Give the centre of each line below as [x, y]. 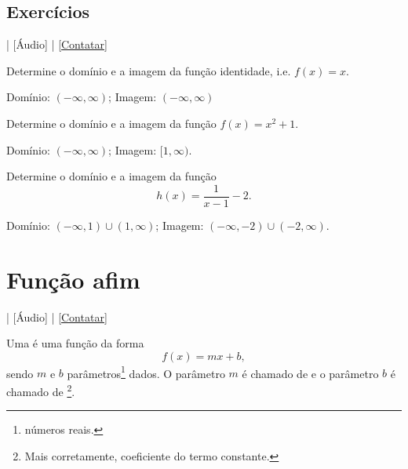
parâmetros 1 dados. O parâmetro [146, 372]
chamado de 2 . [41, 390]
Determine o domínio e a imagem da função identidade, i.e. [149, 70]
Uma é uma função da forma [75, 343]
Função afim [73, 279]
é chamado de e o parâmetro [310, 373]
